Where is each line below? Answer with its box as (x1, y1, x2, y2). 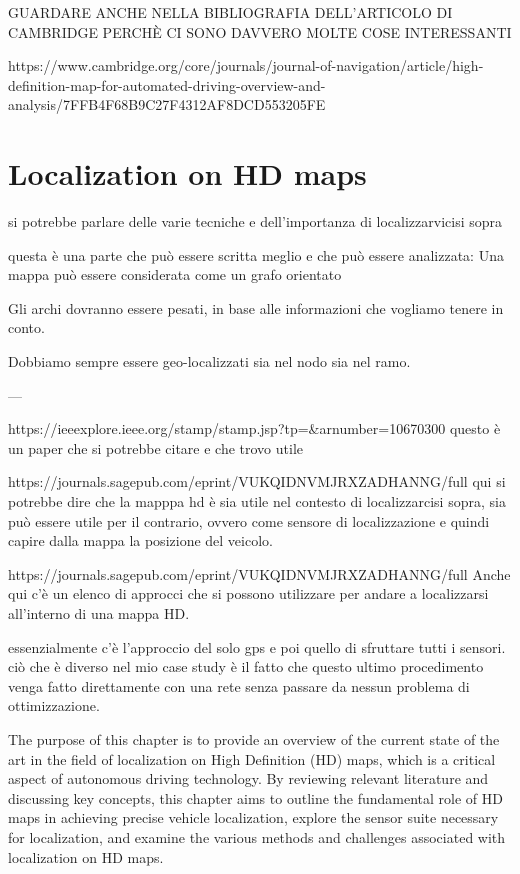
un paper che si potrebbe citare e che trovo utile (8, 437, 303, 458)
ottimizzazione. (8, 695, 100, 716)
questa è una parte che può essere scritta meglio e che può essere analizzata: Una (8, 244, 504, 265)
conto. (8, 317, 45, 338)
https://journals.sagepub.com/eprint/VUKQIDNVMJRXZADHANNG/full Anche (8, 563, 511, 584)
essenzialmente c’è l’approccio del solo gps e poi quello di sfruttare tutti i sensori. (8, 636, 506, 657)
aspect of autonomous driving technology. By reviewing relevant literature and (8, 768, 489, 789)
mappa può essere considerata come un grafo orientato (8, 264, 342, 285)
